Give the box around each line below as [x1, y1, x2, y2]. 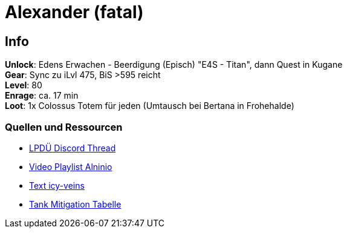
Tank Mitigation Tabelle [29, 199, 122, 209]
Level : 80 [5, 80, 42, 91]
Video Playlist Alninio [29, 161, 112, 172]
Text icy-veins [29, 180, 85, 191]
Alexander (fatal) [5, 2, 144, 22]
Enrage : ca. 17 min [5, 90, 79, 101]
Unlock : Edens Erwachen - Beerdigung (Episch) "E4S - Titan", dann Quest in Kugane [5, 59, 343, 70]
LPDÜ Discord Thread [29, 142, 116, 153]
